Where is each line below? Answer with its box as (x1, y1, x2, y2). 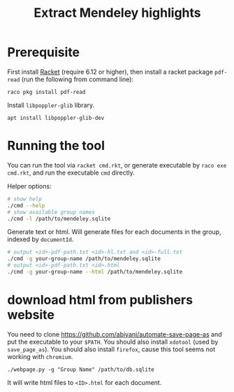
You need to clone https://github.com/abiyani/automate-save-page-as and (7, 330, 222, 338)
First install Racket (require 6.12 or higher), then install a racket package (7, 67, 213, 76)
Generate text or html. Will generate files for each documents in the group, (7, 228, 221, 236)
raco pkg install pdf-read (7, 88, 86, 95)
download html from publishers (7, 292, 193, 308)
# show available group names (7, 208, 96, 215)
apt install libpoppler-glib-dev (7, 114, 105, 121)
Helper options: (7, 182, 52, 190)
